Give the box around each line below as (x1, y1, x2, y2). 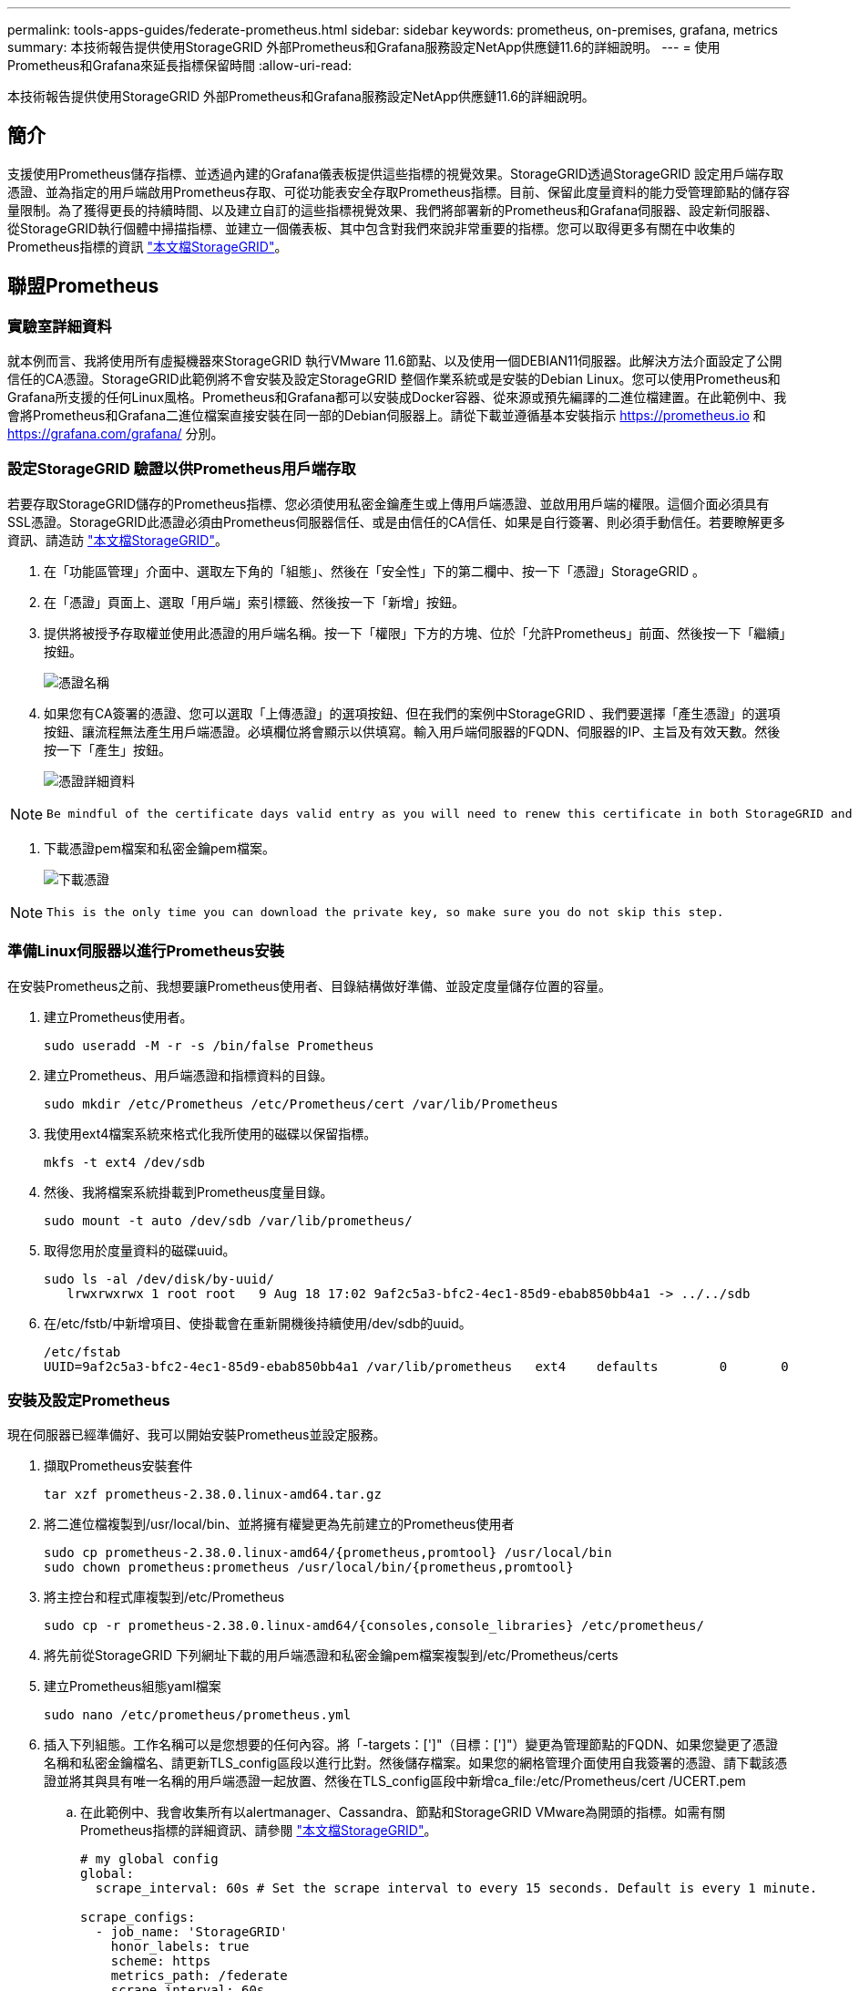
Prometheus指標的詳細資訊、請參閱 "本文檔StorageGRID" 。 (80, 1822, 437, 1839)
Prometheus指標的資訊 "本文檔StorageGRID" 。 (7, 238, 288, 254)
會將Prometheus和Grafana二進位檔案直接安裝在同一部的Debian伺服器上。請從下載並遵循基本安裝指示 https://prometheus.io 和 (7, 407, 766, 424)
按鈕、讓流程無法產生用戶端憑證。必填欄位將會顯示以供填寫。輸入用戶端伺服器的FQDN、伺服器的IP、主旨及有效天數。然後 (44, 723, 781, 739)
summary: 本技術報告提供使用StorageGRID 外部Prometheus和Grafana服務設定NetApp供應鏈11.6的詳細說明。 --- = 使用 (7, 39, 721, 55)
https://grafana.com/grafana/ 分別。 (7, 426, 224, 442)
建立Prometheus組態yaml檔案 (44, 1678, 221, 1695)
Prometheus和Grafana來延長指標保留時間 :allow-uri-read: (7, 57, 352, 73)
